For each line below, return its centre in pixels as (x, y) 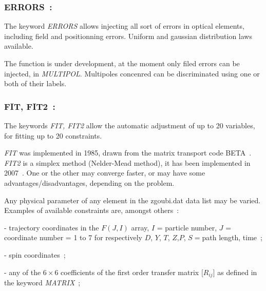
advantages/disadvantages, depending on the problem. (89, 182)
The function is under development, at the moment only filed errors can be (122, 63)
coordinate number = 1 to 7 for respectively (73, 237)
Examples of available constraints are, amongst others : (92, 210)
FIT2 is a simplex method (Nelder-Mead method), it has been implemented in (127, 162)
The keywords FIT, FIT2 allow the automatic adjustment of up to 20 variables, (130, 125)
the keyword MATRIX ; (42, 282)
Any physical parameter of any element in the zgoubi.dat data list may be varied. (132, 200)
